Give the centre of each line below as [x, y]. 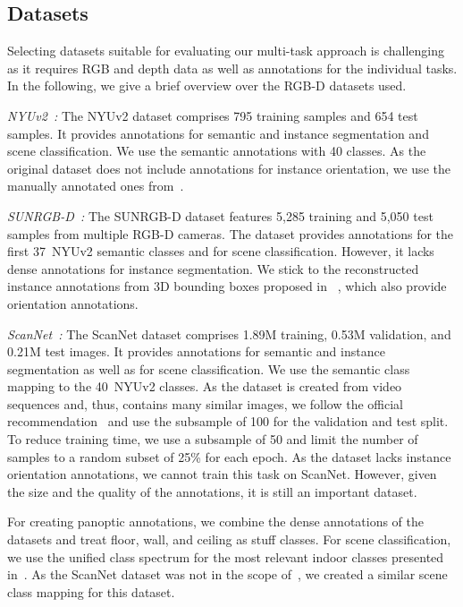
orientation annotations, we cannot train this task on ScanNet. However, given [222, 474]
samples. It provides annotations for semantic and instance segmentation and [218, 133]
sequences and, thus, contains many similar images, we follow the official [206, 403]
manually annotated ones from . [96, 186]
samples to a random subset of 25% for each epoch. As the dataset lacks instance [229, 456]
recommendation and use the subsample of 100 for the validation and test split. [228, 421]
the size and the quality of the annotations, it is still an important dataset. [212, 491]
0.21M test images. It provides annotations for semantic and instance [196, 351]
